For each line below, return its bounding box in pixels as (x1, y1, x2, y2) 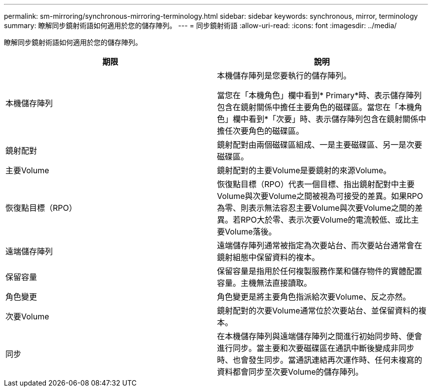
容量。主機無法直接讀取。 (217, 278, 312, 288)
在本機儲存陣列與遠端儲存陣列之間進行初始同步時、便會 (217, 331, 423, 341)
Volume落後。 (225, 227, 277, 236)
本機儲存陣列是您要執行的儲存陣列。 (217, 71, 352, 80)
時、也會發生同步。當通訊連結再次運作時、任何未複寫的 (217, 355, 423, 365)
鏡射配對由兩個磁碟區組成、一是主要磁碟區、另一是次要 (217, 140, 423, 150)
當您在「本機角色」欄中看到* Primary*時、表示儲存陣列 (217, 90, 422, 100)
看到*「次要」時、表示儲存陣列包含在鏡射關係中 (249, 114, 427, 124)
